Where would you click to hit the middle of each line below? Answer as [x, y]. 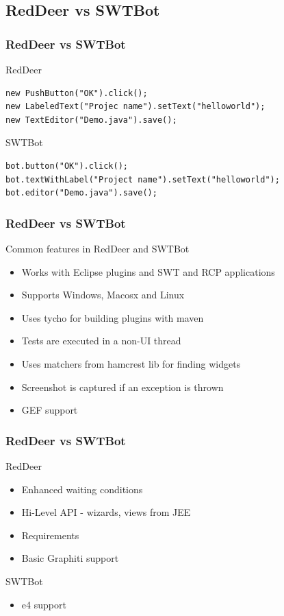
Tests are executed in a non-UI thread [101, 341]
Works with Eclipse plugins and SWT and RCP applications [148, 271]
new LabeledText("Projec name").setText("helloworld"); [135, 107]
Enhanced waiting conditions [82, 489]
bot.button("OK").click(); [67, 166]
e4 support [44, 604]
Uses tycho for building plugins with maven [113, 317]
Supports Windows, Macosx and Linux [103, 295]
